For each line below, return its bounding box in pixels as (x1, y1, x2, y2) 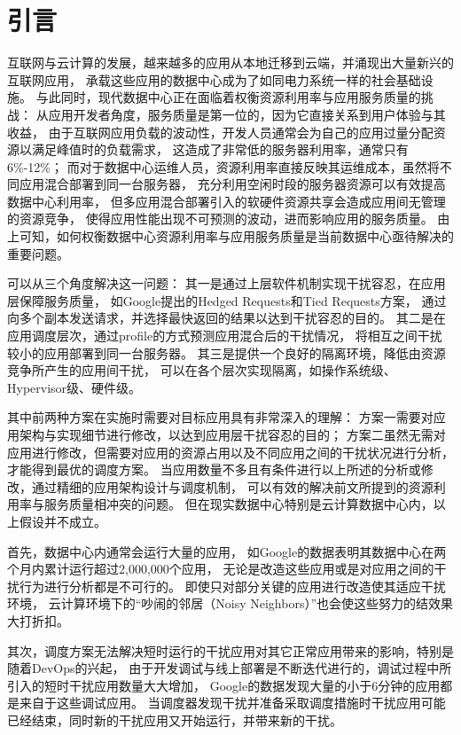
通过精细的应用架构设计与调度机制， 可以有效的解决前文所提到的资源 (31, 477, 434, 496)
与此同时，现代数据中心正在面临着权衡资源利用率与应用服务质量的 (35, 88, 421, 106)
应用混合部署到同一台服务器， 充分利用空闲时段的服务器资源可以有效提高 (19, 175, 446, 193)
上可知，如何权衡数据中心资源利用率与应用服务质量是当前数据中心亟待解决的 (7, 227, 454, 246)
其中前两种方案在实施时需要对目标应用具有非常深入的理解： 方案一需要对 (7, 408, 434, 426)
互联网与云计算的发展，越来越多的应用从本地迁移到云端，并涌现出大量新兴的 (7, 53, 454, 72)
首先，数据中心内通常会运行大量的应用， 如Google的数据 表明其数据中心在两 (7, 542, 447, 560)
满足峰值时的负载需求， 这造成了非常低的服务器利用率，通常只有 (31, 140, 409, 159)
